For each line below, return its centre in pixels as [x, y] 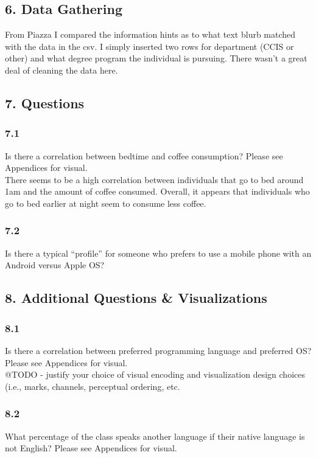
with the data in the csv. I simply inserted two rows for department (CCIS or [149, 46]
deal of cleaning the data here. [61, 70]
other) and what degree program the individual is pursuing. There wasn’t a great [156, 58]
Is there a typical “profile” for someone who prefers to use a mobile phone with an [158, 253]
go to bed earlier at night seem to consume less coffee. [106, 203]
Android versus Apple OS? [55, 265]
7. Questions [45, 102]
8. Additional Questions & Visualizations [136, 298]
